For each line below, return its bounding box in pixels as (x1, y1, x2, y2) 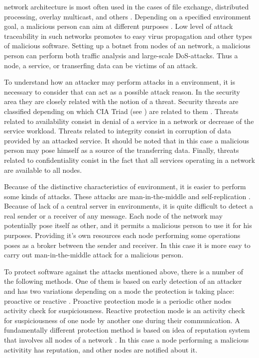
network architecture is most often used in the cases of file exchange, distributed (4, 1, 249, 11)
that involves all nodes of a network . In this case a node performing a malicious (4, 335, 249, 345)
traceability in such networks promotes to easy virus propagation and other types (4, 30, 253, 41)
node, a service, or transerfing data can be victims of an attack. (4, 60, 198, 70)
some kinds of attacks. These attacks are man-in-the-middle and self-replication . (4, 191, 251, 201)
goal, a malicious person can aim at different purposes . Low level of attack (4, 21, 233, 31)
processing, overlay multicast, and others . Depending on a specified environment (4, 11, 251, 21)
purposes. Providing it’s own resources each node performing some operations (4, 230, 241, 240)
